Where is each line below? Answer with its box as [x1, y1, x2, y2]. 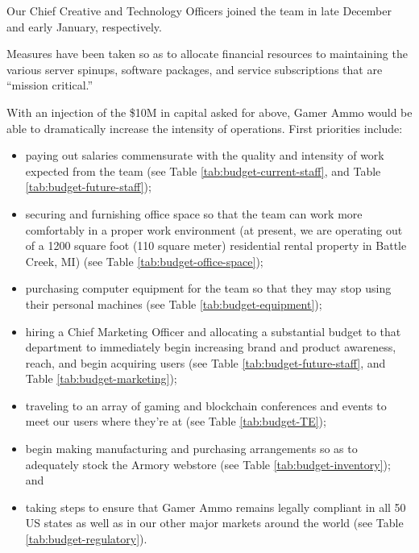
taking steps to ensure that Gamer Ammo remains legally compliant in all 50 [25, 498, 406, 515]
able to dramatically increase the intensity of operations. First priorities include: [6, 119, 403, 136]
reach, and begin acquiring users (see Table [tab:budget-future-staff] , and [25, 354, 386, 371]
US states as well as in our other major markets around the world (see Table [25, 514, 404, 531]
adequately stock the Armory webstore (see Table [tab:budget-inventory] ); [25, 455, 391, 472]
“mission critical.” [6, 77, 93, 94]
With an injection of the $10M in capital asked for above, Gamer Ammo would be [6, 103, 413, 120]
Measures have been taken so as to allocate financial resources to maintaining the [6, 45, 408, 62]
